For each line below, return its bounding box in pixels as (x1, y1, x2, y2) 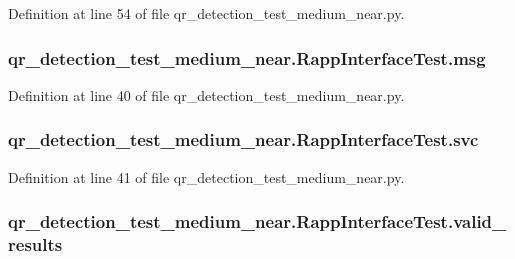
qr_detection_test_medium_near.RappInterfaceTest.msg (8, 45, 486, 70)
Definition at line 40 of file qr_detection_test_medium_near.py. (8, 84, 405, 105)
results (8, 232, 63, 257)
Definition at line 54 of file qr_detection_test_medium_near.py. (8, 3, 405, 23)
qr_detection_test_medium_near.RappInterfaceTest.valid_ (8, 209, 507, 234)
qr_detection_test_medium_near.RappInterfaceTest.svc (8, 127, 479, 152)
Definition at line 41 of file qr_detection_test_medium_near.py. (8, 166, 405, 187)
